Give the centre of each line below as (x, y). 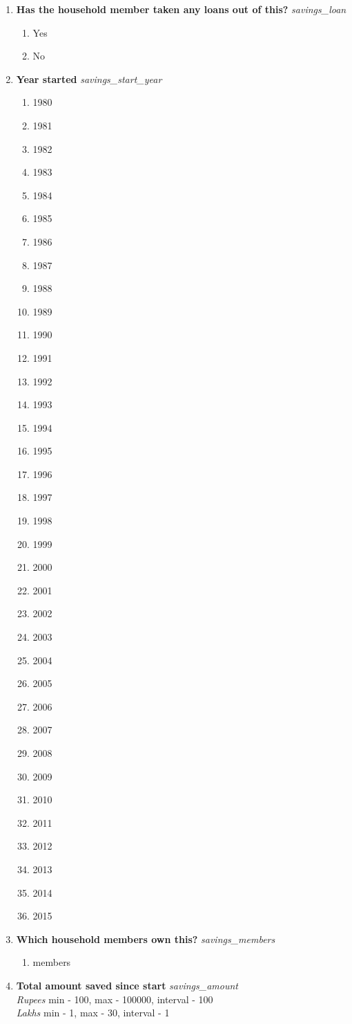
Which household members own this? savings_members (146, 939)
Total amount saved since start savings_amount (127, 985)
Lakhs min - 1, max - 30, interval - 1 (93, 1013)
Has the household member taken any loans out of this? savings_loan (181, 9)
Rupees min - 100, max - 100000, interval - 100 (115, 999)
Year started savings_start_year (89, 79)
